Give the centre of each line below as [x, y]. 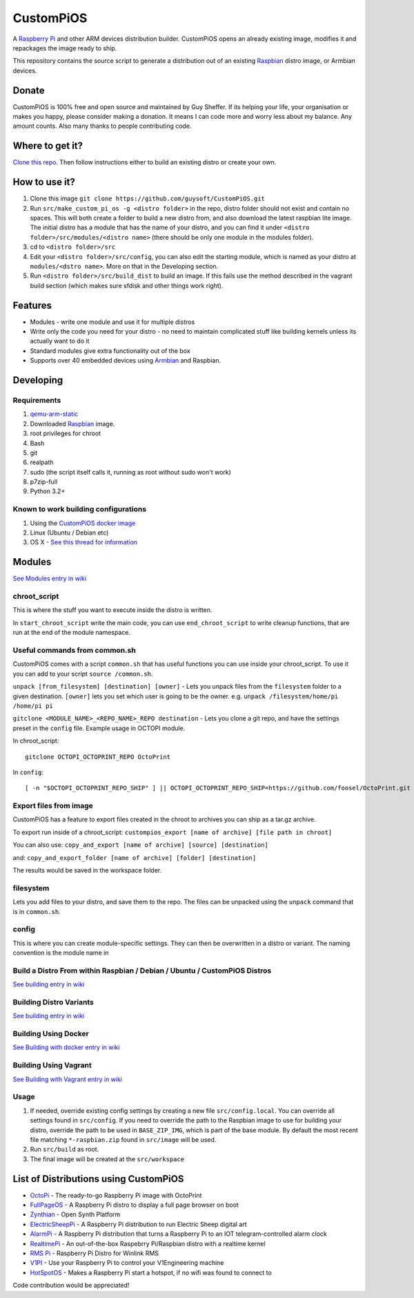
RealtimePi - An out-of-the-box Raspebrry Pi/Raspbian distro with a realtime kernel [148, 1243]
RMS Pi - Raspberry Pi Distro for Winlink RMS [94, 1253]
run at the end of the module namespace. [72, 633]
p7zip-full [44, 482]
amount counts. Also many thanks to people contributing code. [102, 126]
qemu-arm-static [54, 414]
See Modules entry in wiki [49, 579]
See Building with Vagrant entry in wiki [68, 1079]
